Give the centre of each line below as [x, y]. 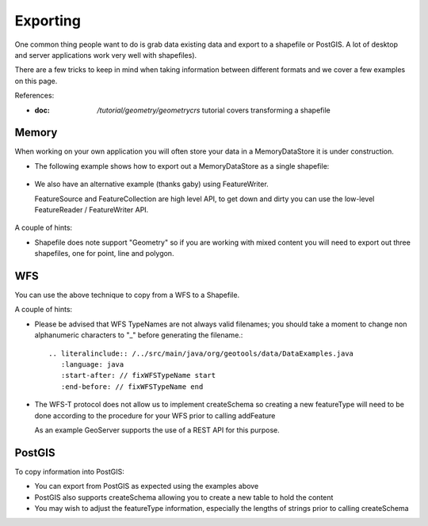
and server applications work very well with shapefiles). [106, 55]
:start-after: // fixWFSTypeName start [138, 375]
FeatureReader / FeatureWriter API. [92, 209]
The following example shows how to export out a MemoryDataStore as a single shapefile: [182, 166]
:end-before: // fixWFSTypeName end [132, 387]
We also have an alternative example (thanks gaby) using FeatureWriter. [151, 184]
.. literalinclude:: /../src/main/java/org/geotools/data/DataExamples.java [201, 353]
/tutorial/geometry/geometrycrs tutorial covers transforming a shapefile [214, 110]
